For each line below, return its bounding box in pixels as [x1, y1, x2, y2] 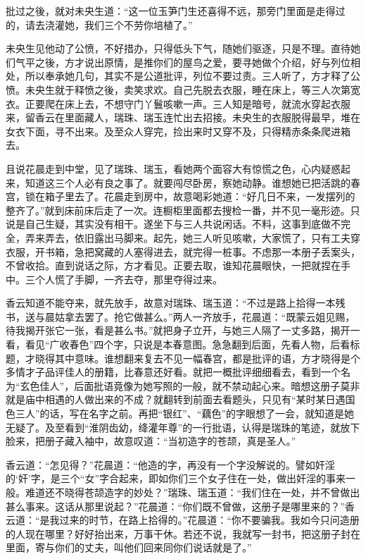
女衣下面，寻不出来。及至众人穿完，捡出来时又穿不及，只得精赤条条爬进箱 [6, 123, 351, 138]
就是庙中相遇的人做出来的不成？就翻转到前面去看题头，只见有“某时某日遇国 [6, 392, 355, 407]
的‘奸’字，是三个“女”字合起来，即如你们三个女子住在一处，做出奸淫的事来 [6, 471, 346, 486]
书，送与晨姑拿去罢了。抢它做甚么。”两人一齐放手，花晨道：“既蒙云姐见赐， [6, 309, 355, 324]
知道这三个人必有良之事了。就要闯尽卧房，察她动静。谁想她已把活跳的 [25, 175, 351, 190]
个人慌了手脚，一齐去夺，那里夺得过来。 [34, 271, 222, 286]
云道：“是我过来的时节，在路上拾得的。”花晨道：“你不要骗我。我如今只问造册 [6, 512, 360, 527]
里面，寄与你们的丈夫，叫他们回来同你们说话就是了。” [6, 540, 252, 555]
